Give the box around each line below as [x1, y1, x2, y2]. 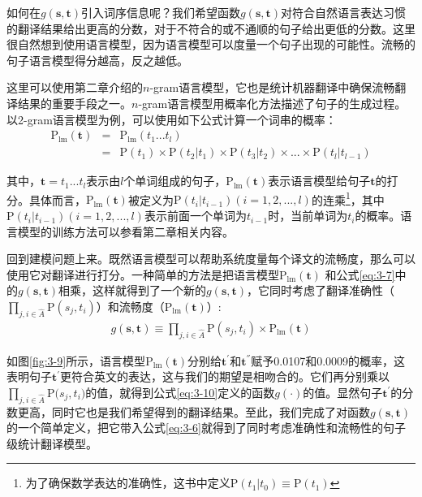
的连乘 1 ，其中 [311, 188, 385, 208]
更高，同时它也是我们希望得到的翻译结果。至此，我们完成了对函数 [17, 403, 370, 420]
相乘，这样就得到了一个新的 [58, 282, 207, 299]
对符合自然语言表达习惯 [281, 4, 407, 20]
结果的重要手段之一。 [17, 94, 131, 111]
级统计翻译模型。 [6, 434, 97, 452]
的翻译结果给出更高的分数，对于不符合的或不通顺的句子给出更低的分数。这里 [6, 19, 416, 37]
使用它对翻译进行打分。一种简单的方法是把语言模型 [6, 266, 279, 283]
